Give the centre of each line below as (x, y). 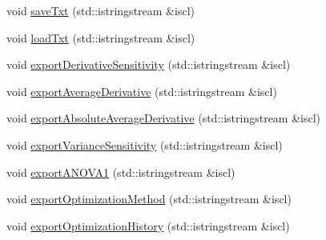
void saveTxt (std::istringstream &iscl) (101, 10)
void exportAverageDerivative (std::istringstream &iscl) (142, 91)
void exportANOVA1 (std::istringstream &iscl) (121, 172)
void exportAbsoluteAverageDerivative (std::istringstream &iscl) (164, 118)
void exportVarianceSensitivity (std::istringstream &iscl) (145, 144)
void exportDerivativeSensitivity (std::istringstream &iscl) (149, 64)
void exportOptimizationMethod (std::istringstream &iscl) (149, 199)
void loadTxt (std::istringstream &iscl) (101, 37)
